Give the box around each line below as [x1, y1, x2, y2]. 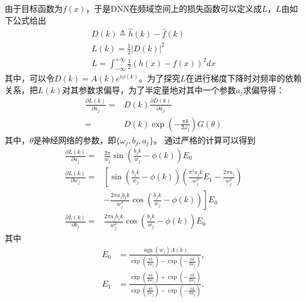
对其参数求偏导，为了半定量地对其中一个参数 [62, 83, 236, 96]
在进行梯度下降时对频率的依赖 [185, 72, 302, 84]
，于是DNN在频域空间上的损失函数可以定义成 [86, 2, 262, 14]
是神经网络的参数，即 [33, 133, 116, 146]
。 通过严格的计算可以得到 [153, 133, 256, 146]
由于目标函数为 [5, 2, 63, 14]
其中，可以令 [5, 72, 54, 84]
